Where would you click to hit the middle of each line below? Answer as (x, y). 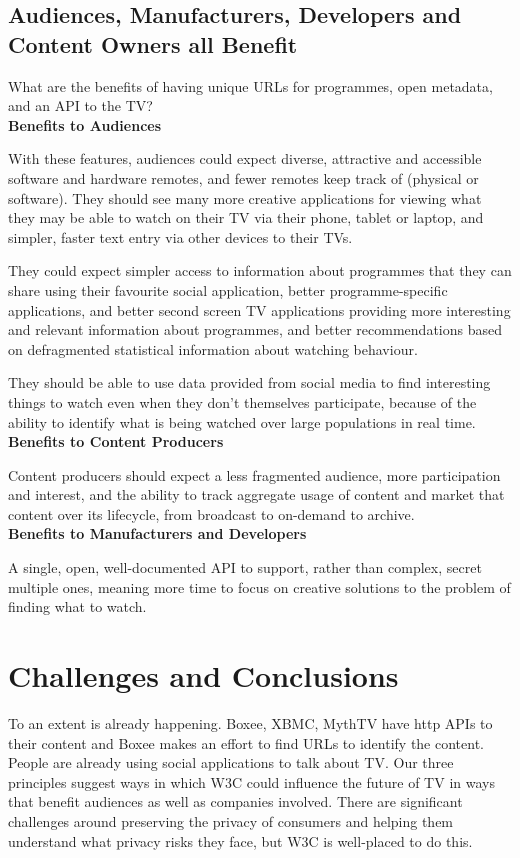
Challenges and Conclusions (203, 675)
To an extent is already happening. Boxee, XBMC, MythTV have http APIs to (250, 722)
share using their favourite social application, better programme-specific (228, 289)
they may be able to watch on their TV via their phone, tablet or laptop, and (246, 217)
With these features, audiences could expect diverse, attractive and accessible (245, 158)
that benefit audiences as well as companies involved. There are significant (235, 801)
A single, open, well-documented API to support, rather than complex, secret (245, 567)
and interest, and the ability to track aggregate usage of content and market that (256, 494)
